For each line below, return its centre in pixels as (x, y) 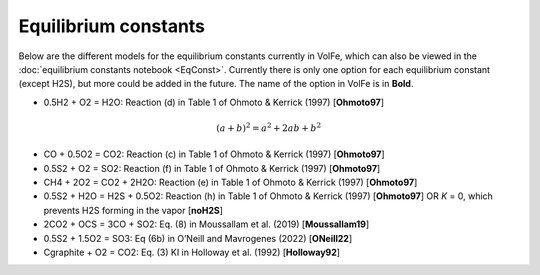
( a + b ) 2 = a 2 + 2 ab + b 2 (269, 127)
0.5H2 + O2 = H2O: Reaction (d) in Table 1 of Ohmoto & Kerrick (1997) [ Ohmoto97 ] (214, 102)
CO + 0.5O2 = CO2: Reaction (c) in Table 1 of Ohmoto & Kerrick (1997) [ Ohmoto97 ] (214, 154)
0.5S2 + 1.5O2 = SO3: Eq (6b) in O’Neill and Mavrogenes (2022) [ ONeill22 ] (198, 238)
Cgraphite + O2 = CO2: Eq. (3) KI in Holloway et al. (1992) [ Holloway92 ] (191, 252)
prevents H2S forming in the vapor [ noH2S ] (133, 210)
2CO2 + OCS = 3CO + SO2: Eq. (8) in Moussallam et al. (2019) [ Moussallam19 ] (206, 224)
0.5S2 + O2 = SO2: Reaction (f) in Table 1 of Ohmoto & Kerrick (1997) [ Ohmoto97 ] (212, 168)
